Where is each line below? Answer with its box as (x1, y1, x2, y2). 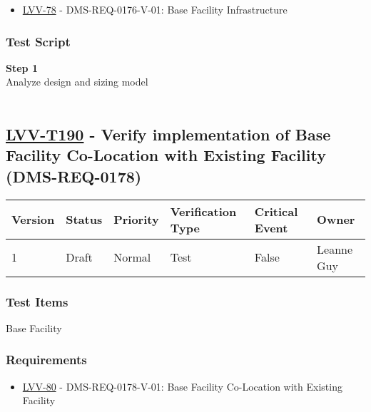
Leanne (317, 240, 353, 257)
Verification (170, 202, 237, 220)
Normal (113, 249, 151, 266)
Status (66, 211, 103, 228)
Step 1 (6, 60, 38, 75)
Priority (113, 211, 159, 228)
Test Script (6, 32, 71, 50)
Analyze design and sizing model (6, 74, 148, 89)
